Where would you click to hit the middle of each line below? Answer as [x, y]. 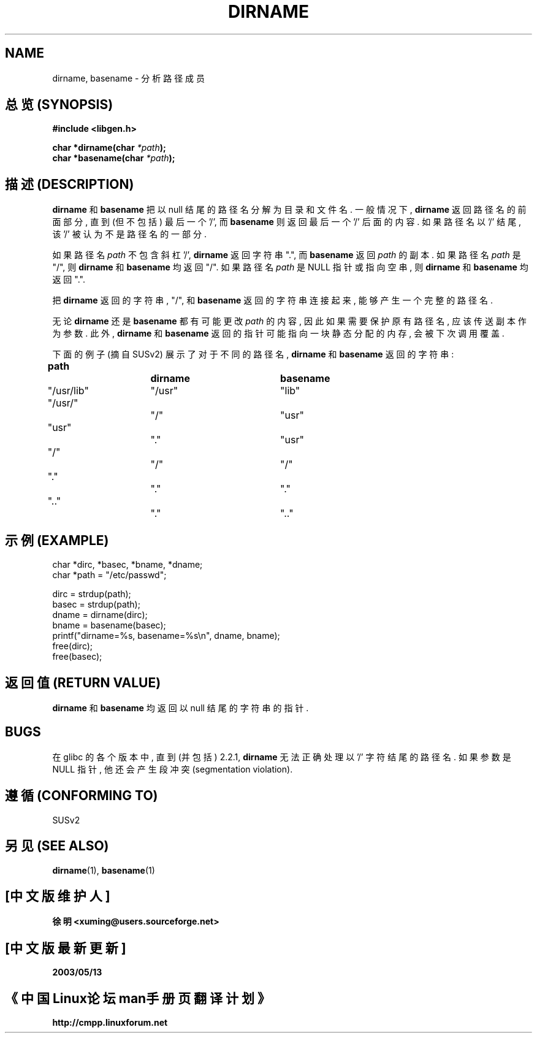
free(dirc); [73, 646]
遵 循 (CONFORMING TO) [82, 796]
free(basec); [77, 657]
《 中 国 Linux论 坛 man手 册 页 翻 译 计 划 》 [138, 998]
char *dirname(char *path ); [109, 148]
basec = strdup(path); [96, 605]
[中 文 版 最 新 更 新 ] [66, 948]
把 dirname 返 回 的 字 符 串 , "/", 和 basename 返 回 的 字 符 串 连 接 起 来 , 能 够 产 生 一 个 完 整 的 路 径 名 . [272, 300]
